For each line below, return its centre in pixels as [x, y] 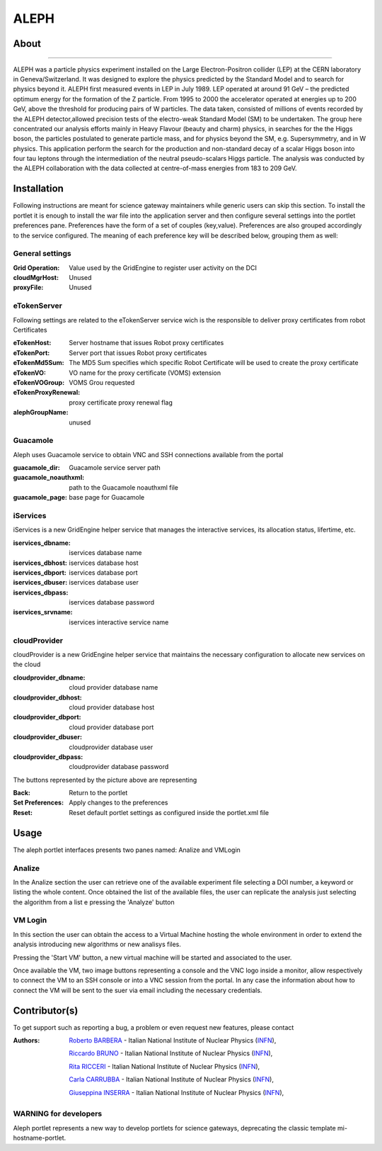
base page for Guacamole [107, 498]
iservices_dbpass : [41, 593]
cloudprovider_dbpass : [48, 757]
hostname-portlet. [40, 1138]
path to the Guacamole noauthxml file [123, 487]
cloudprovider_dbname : [49, 678]
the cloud [27, 664]
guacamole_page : [40, 498]
